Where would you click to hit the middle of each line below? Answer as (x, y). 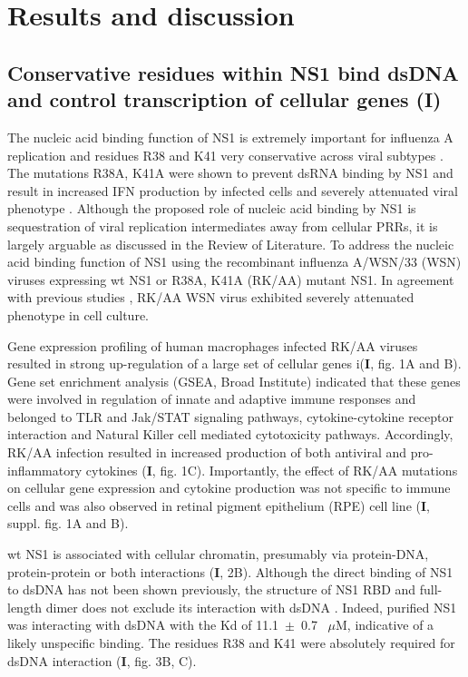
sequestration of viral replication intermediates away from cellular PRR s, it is (223, 226)
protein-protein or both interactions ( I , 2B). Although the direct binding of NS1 (230, 571)
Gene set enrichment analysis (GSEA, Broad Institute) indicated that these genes (234, 381)
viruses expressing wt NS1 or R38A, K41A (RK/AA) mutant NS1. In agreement (231, 279)
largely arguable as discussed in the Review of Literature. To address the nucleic (231, 244)
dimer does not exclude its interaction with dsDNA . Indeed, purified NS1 (251, 607)
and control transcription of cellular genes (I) (224, 99)
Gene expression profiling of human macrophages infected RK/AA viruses (213, 345)
